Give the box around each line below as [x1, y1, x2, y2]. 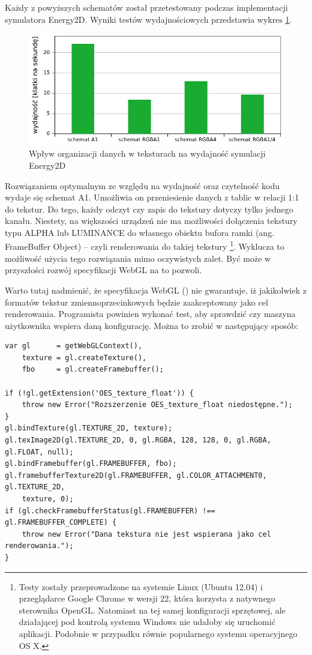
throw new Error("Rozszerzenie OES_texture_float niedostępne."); [22, 400, 293, 409]
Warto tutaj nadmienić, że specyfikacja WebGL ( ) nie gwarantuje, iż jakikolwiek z [5, 283, 307, 296]
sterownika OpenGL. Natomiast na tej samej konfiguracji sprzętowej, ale [19, 603, 286, 616]
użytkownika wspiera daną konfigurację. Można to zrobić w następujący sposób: [5, 319, 298, 331]
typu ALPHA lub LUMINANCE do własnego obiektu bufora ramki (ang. [5, 226, 275, 238]
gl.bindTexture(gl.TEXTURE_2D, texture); [5, 424, 173, 433]
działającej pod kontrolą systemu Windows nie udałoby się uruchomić [19, 615, 275, 628]
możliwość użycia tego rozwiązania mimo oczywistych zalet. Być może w [5, 252, 271, 264]
